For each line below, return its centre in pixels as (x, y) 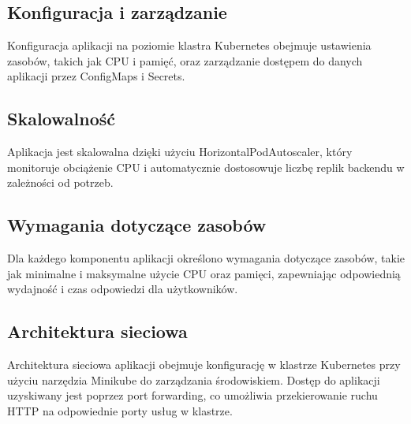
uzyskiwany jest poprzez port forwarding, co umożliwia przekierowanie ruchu (192, 395)
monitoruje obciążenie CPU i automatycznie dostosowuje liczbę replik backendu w (206, 167)
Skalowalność (61, 119)
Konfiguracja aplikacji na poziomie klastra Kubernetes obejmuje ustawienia (189, 45)
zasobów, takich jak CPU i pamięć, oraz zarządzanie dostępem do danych (185, 60)
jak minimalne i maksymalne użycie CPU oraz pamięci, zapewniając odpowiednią (204, 273)
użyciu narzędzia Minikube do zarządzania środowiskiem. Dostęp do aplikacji (194, 379)
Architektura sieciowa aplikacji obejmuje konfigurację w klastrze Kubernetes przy (204, 364)
